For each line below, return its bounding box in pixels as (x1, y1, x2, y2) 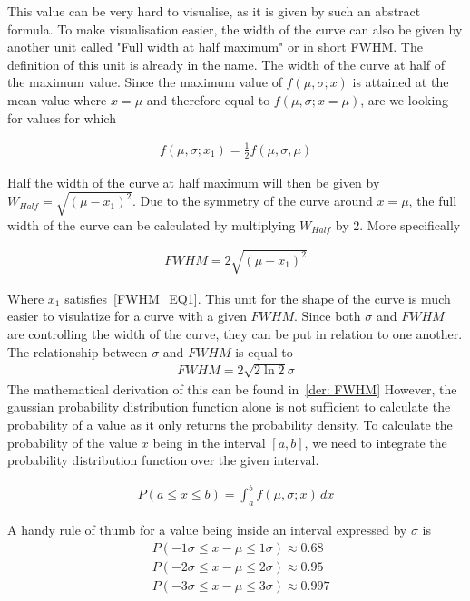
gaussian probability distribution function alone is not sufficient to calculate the (7, 397, 451, 416)
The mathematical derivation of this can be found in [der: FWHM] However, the (7, 379, 457, 398)
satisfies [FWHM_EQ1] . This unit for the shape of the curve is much (64, 288, 451, 307)
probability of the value (7, 432, 138, 451)
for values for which (7, 108, 116, 127)
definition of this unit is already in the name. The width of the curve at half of (7, 54, 446, 73)
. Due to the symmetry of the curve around (132, 191, 373, 210)
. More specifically (359, 215, 461, 234)
